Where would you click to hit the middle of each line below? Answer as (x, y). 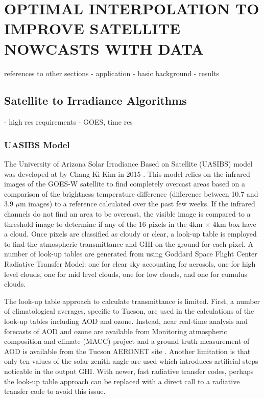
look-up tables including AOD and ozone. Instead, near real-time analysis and (126, 321)
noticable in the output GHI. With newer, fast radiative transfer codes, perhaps (129, 371)
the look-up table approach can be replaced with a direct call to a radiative (122, 381)
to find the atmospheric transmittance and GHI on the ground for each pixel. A (129, 243)
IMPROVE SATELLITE (92, 28)
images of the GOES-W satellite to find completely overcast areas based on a (125, 184)
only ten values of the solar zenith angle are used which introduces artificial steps (131, 361)
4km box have (234, 224)
